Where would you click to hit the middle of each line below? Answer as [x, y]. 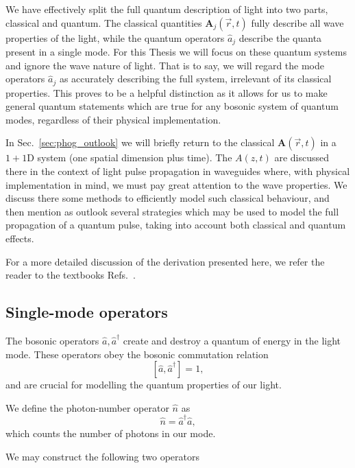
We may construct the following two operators [102, 456]
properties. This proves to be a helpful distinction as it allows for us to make [167, 92]
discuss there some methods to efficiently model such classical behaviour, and [168, 198]
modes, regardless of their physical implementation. [113, 119]
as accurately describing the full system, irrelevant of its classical [195, 79]
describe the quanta [280, 37]
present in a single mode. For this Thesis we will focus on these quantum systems [176, 52]
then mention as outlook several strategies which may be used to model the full [172, 211]
